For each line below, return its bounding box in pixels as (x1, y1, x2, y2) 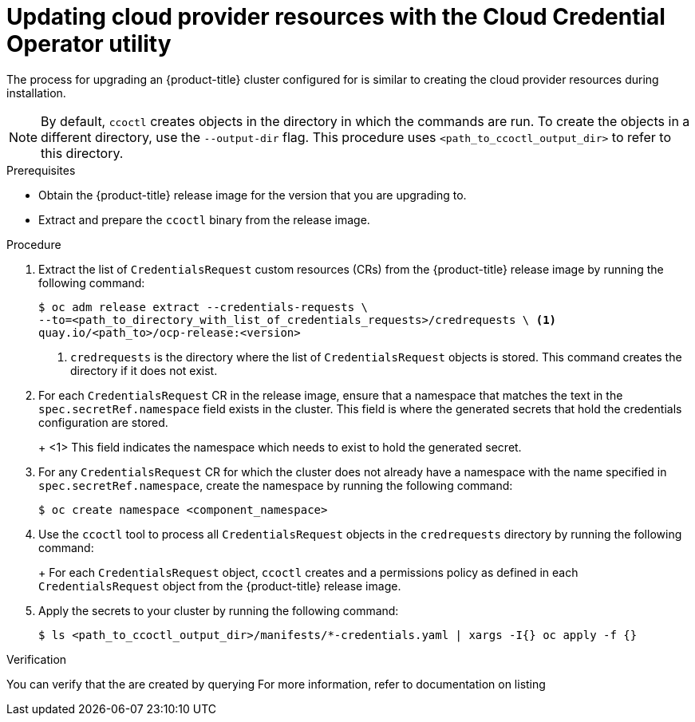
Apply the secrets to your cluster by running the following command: (38, 603, 399, 617)
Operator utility (6, 30, 172, 57)
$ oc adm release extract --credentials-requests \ (38, 300, 369, 314)
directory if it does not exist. (70, 363, 218, 377)
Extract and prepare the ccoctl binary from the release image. (38, 212, 370, 227)
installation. (6, 85, 66, 100)
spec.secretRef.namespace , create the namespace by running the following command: (38, 478, 513, 492)
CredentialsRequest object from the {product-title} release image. (38, 578, 401, 593)
